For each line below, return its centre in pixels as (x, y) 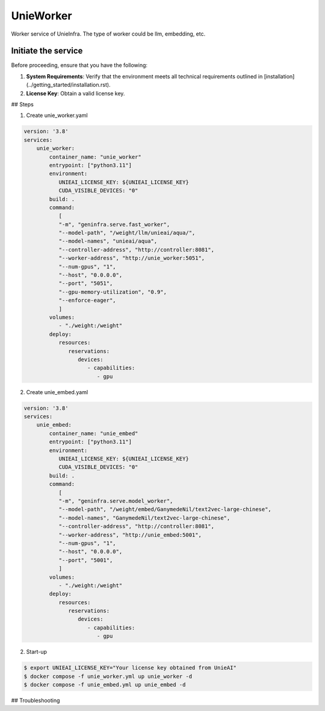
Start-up (37, 652)
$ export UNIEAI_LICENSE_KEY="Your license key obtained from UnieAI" (130, 668)
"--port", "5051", (86, 283)
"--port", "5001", (86, 560)
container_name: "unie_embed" (94, 433)
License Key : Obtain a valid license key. (76, 93)
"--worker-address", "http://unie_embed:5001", (130, 535)
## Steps (23, 104)
